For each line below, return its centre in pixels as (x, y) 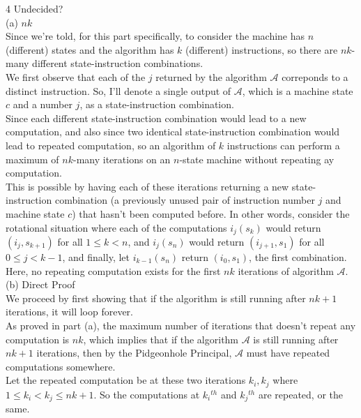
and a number (43, 104)
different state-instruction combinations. (118, 63)
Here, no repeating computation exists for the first (113, 270)
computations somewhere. (61, 366)
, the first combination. (298, 256)
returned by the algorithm (211, 76)
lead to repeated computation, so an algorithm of (111, 145)
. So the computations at (147, 394)
